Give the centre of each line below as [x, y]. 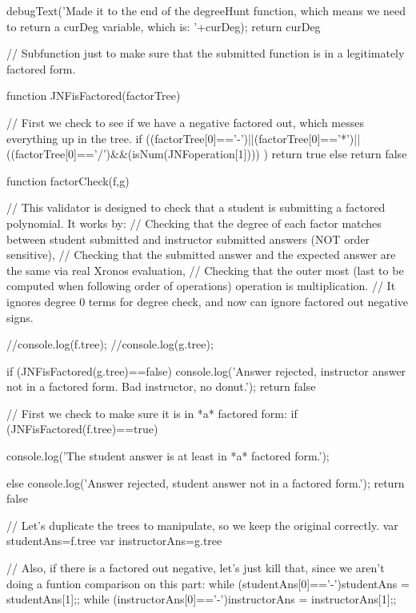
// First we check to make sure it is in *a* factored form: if [152, 413]
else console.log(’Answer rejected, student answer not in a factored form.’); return [206, 482]
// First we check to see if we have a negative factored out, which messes [185, 122]
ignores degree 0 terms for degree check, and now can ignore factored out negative [208, 301]
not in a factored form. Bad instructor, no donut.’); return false [161, 386]
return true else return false [339, 154]
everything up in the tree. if [74, 138]
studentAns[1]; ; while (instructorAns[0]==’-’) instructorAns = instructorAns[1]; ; [202, 599]
